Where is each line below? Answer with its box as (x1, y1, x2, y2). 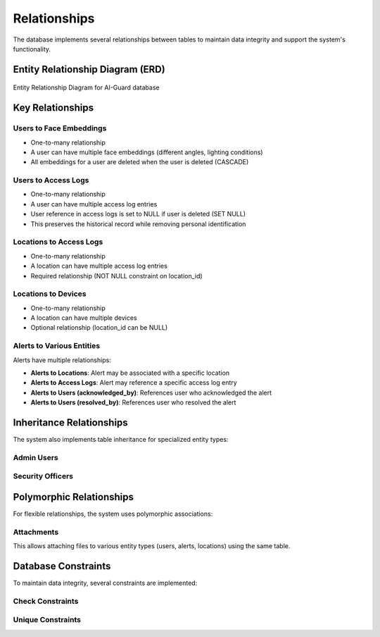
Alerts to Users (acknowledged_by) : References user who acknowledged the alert (30, 388, 272, 397)
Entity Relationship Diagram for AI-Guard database (13, 83, 160, 92)
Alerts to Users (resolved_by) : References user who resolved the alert (30, 398, 236, 407)
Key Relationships (13, 102, 94, 114)
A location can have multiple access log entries (30, 261, 168, 271)
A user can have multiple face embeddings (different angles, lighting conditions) (30, 148, 263, 156)
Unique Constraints (13, 615, 81, 625)
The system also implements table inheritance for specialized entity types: (13, 435, 229, 444)
